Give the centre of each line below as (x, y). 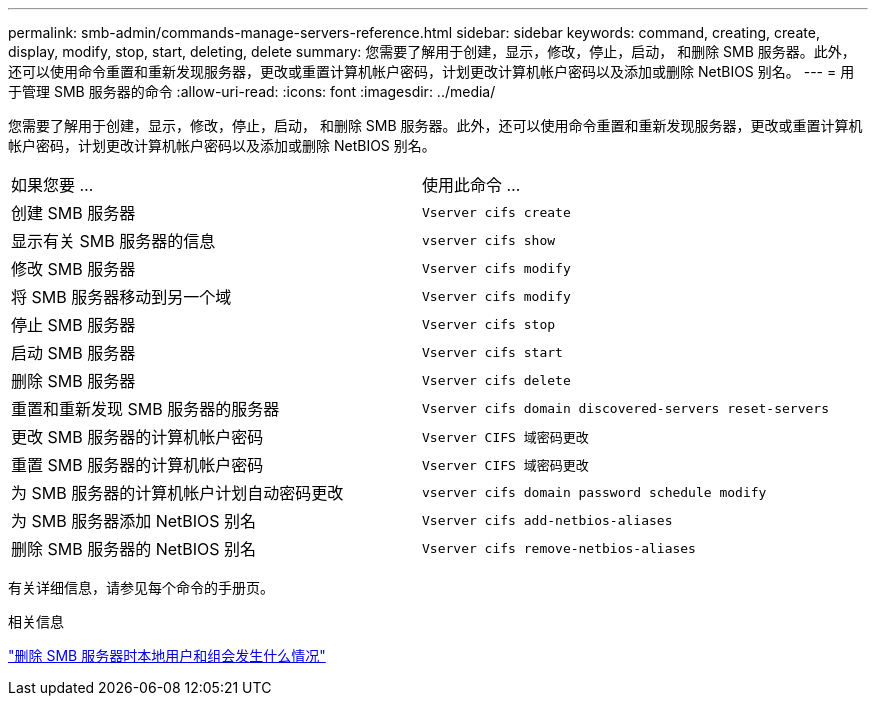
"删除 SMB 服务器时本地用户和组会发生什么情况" (167, 655)
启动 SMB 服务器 (73, 353)
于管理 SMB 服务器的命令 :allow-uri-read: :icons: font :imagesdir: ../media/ (252, 91)
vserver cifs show (489, 240)
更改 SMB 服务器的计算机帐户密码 (137, 437)
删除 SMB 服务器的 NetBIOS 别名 (134, 549)
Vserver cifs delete (496, 380)
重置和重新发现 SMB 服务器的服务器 (145, 409)
